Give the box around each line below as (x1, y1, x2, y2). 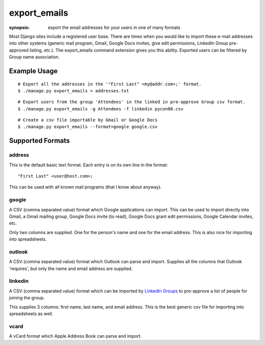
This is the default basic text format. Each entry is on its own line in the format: (9, 162, 168, 168)
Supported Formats (9, 136, 70, 145)
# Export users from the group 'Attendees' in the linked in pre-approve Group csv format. (18, 99, 245, 105)
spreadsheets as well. (9, 311, 53, 317)
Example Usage (9, 67, 58, 75)
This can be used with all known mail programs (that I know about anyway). (9, 184, 162, 190)
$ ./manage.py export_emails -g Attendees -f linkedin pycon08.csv (18, 106, 184, 111)
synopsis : (9, 25, 30, 30)
